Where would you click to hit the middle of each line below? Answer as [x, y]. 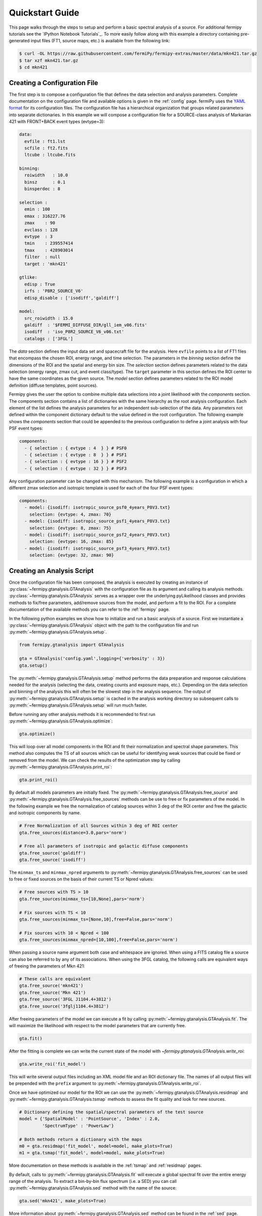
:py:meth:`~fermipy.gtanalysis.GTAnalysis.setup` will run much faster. [78, 705]
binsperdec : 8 [42, 189]
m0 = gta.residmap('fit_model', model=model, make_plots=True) [96, 1146]
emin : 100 [37, 209]
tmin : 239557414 [49, 243]
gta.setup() [33, 665]
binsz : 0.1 [45, 182]
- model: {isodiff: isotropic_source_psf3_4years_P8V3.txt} [97, 548]
